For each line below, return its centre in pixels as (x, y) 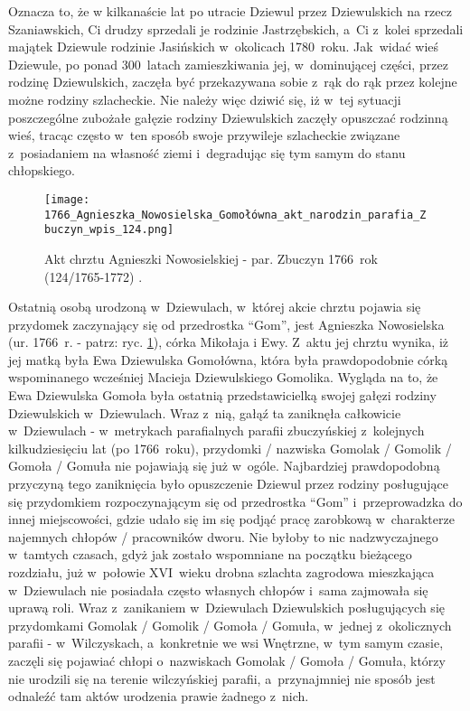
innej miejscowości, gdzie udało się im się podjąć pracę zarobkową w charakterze (231, 519)
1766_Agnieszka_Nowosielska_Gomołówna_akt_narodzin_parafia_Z (235, 215)
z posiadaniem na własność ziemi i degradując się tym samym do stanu (207, 152)
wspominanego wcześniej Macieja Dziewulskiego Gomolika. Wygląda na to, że (223, 377)
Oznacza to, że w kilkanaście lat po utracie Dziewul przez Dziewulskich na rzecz (230, 11)
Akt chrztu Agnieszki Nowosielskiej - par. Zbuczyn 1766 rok (211, 258)
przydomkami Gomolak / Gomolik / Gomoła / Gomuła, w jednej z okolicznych (230, 625)
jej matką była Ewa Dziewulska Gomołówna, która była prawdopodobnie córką (228, 359)
